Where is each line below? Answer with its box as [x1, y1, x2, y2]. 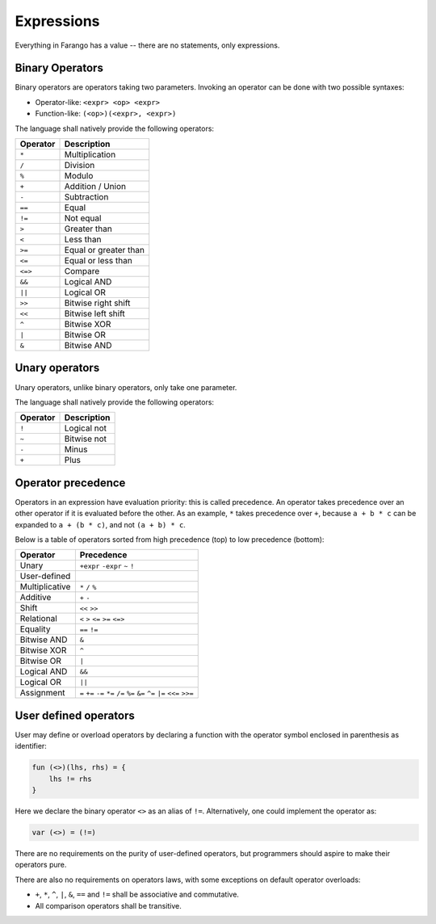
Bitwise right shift [64, 297, 131, 309]
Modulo [64, 170, 94, 182]
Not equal [64, 212, 102, 224]
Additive [19, 592, 52, 603]
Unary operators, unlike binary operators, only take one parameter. [15, 382, 237, 392]
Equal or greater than [64, 245, 145, 256]
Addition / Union [64, 181, 127, 192]
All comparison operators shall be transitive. [35, 901, 182, 910]
